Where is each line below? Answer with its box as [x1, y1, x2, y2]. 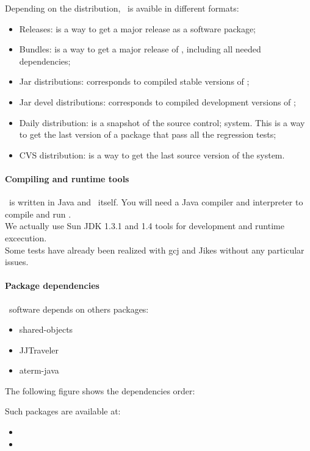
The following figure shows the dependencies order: [5, 384, 195, 397]
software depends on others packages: [9, 302, 149, 315]
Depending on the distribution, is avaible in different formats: [5, 2, 239, 14]
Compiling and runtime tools [5, 172, 129, 185]
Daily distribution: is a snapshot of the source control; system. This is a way [19, 116, 305, 129]
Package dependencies [5, 279, 99, 292]
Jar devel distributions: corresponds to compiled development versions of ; [19, 95, 296, 108]
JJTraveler [19, 343, 59, 356]
